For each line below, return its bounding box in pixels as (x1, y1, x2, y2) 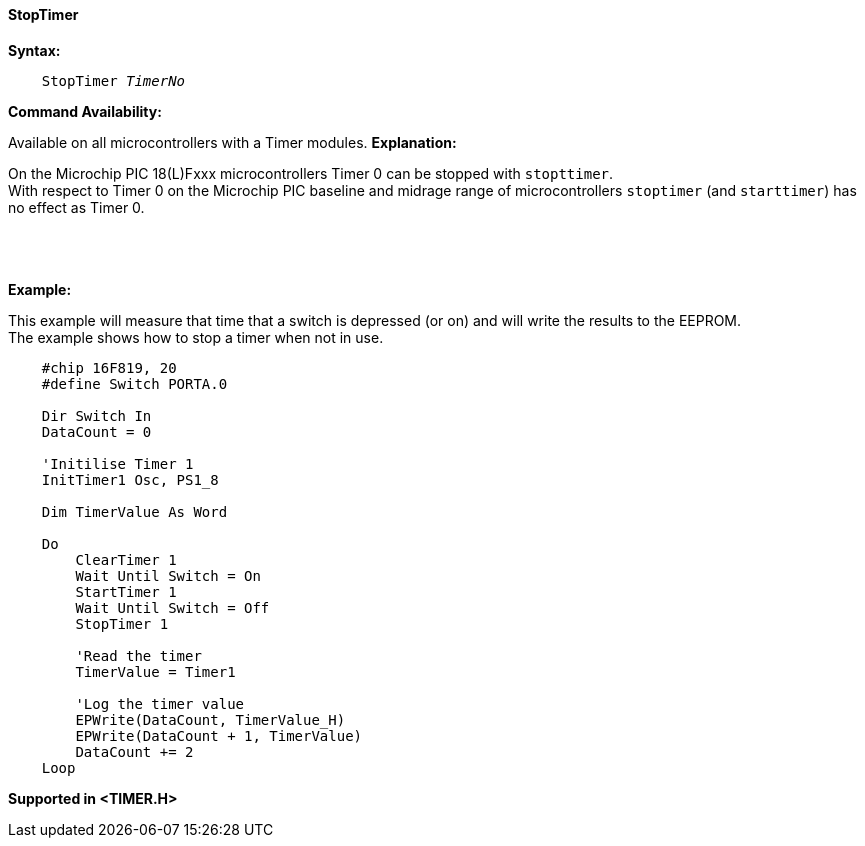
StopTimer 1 (75, 615, 169, 632)
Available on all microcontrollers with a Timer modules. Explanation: (8, 133, 457, 151)
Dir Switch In (41, 407, 152, 424)
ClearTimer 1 (75, 551, 177, 568)
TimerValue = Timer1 (75, 663, 236, 680)
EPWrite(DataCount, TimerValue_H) (75, 711, 346, 728)
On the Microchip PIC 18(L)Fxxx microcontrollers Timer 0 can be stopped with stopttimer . (8, 164, 614, 182)
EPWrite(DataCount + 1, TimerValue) (75, 727, 363, 744)
